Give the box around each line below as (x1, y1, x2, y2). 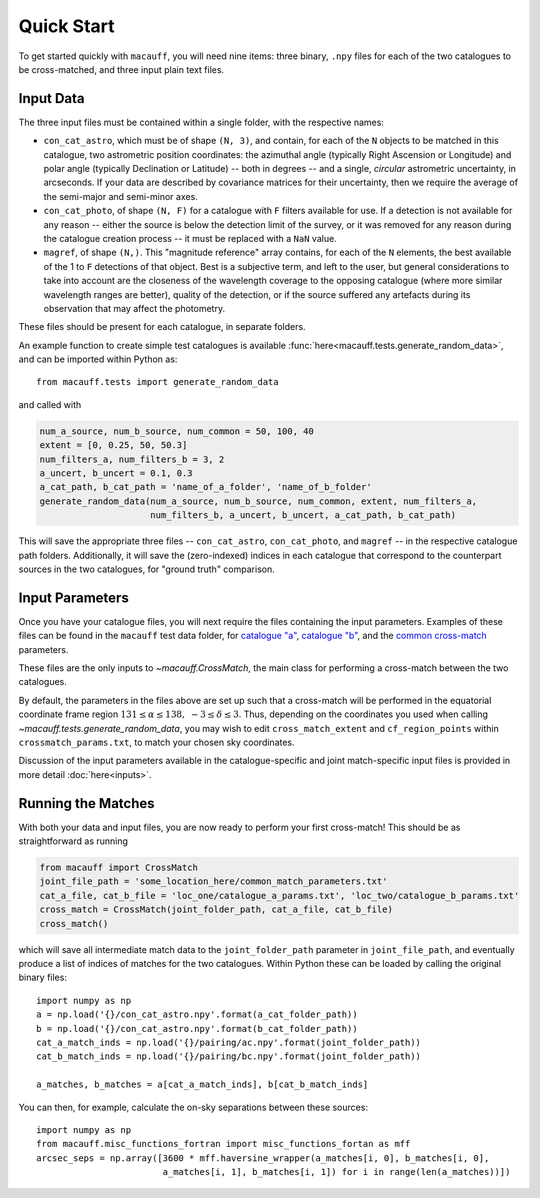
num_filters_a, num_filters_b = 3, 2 (39, 453, 225, 465)
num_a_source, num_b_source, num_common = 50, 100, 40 (39, 425, 314, 437)
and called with (18, 398, 82, 410)
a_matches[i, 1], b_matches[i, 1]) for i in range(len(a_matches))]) (162, 1166, 511, 1178)
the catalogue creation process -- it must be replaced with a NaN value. (43, 232, 337, 244)
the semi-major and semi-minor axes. (43, 190, 199, 202)
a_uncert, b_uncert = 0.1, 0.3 (39, 468, 194, 479)
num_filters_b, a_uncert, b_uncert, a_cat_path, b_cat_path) (150, 510, 457, 521)
